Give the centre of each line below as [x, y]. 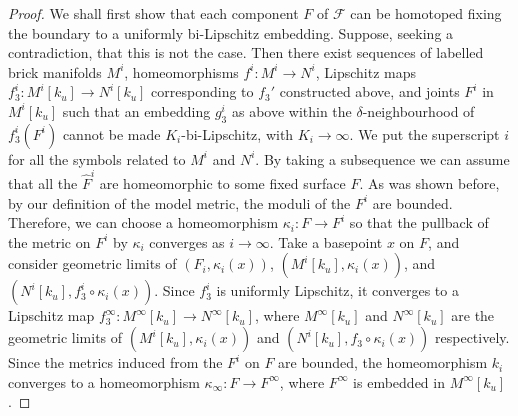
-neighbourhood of [418, 110]
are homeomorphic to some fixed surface [222, 183]
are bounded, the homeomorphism [383, 362]
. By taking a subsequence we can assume [382, 158]
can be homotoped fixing [426, 13]
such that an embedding [136, 110]
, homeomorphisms [181, 71]
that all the [43, 183]
